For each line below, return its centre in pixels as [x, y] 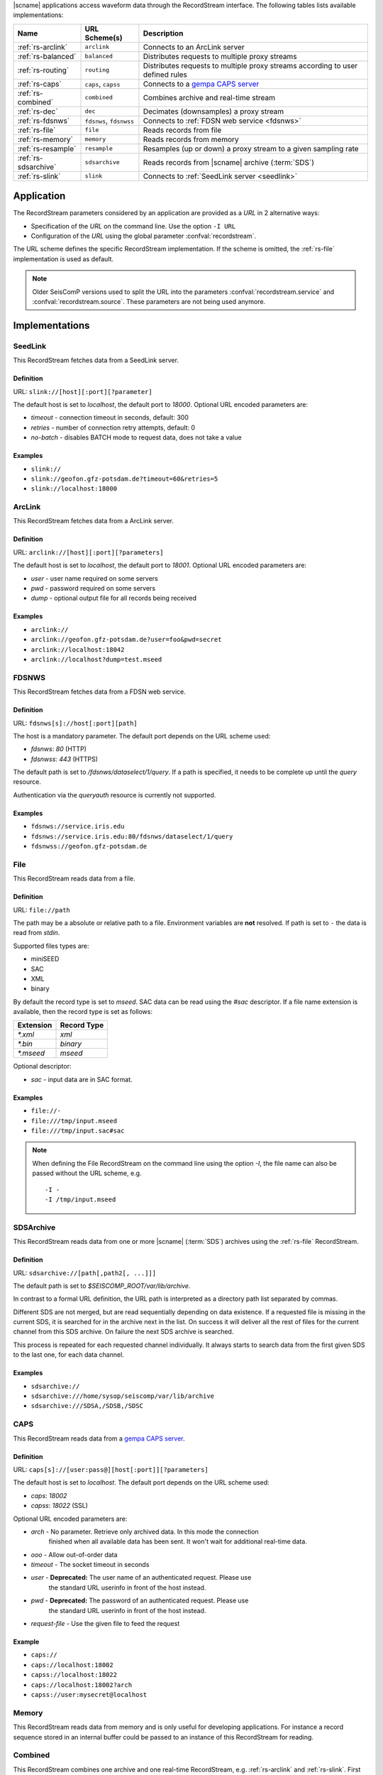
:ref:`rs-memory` [45, 139]
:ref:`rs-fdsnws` [44, 121]
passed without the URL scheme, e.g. [87, 1173]
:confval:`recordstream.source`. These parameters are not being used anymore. [149, 302]
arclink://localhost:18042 [78, 649]
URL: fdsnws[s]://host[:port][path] [75, 723]
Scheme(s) [104, 38]
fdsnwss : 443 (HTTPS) [65, 759]
